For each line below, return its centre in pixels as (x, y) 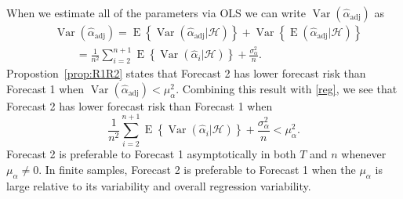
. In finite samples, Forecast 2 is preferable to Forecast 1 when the (197, 170)
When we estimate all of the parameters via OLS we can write (156, 13)
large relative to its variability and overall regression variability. (159, 185)
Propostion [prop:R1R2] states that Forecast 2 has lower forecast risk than (186, 73)
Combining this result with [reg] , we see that (290, 88)
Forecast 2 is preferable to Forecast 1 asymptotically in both (151, 154)
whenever (364, 154)
